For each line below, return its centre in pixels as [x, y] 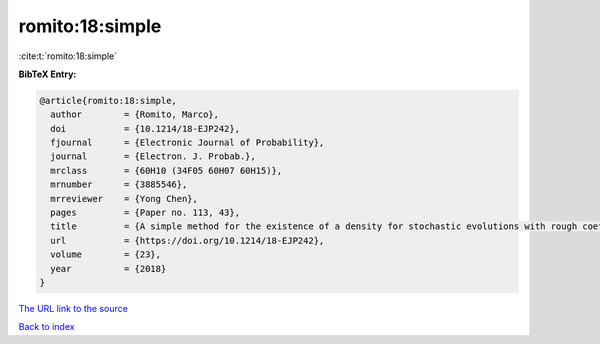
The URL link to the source [73, 308]
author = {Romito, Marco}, [135, 114]
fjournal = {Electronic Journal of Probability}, [187, 143]
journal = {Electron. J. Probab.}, [153, 156]
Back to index [46, 327]
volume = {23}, [106, 254]
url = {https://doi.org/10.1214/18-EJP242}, [187, 240]
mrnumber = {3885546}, [119, 184]
